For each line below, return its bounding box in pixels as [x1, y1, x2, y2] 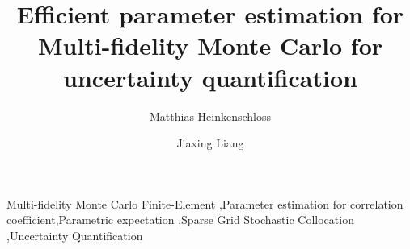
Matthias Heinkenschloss [149, 107, 272, 124]
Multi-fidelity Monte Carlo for [37, 29, 383, 62]
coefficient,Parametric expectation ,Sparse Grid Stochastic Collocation [6, 211, 354, 228]
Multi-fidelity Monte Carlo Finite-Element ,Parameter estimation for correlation [6, 195, 404, 212]
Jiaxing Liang [176, 135, 244, 151]
